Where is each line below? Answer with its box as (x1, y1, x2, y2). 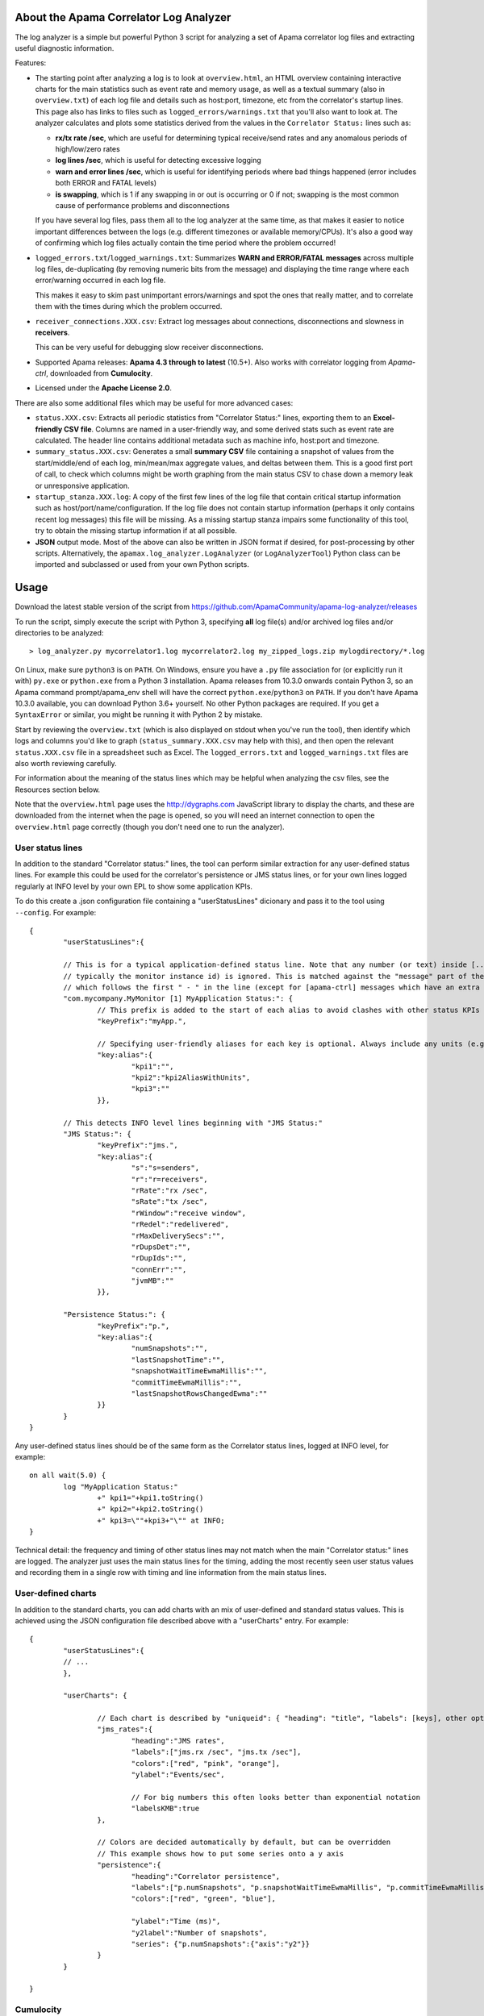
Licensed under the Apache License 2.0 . (35, 383, 173, 393)
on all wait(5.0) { (29, 1471, 106, 1480)
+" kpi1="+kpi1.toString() (97, 1493, 204, 1503)
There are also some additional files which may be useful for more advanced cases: (15, 398, 294, 407)
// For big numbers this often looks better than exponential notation (131, 1793, 421, 1801)
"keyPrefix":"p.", (97, 1321, 170, 1331)
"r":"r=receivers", (131, 1174, 209, 1184)
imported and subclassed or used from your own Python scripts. (35, 560, 249, 569)
